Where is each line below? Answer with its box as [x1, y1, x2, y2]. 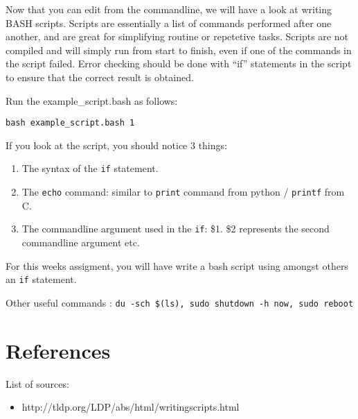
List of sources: [6, 376, 69, 391]
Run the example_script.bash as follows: [6, 93, 178, 108]
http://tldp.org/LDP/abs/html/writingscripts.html [21, 400, 240, 414]
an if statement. [6, 272, 77, 287]
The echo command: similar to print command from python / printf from [21, 185, 345, 199]
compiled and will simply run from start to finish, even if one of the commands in [6, 42, 352, 57]
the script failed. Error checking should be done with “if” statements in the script [6, 56, 352, 71]
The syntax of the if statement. [21, 161, 159, 176]
